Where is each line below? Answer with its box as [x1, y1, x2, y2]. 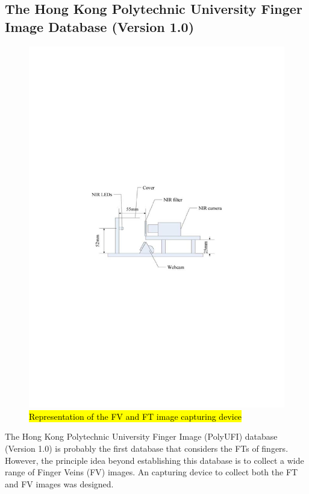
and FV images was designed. [5, 477, 114, 490]
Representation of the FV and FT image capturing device [29, 410, 242, 422]
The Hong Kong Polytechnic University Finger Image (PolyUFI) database [5, 430, 278, 443]
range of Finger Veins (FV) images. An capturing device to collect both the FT [5, 466, 298, 478]
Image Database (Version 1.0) [5, 17, 195, 36]
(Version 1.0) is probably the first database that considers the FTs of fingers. [5, 442, 289, 455]
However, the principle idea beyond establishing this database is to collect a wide [5, 454, 304, 466]
